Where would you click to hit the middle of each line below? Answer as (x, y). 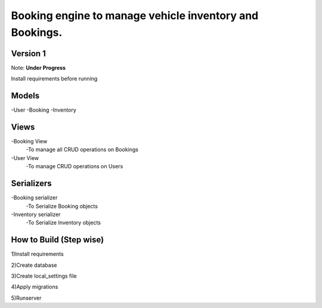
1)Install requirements (37, 254)
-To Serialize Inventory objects (64, 223)
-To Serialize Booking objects (62, 206)
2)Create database (34, 265)
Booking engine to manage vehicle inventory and (135, 16)
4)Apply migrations (35, 287)
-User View (25, 158)
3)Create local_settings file (44, 276)
